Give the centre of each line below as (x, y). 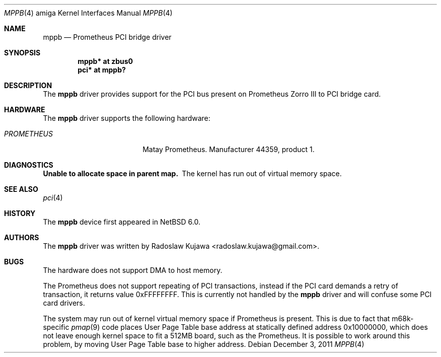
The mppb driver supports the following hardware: (127, 118)
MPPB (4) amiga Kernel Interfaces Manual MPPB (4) (88, 13)
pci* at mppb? (102, 70)
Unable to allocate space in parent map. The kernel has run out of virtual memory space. (192, 173)
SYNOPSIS (22, 53)
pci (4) (53, 198)
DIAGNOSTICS (29, 165)
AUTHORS (22, 237)
